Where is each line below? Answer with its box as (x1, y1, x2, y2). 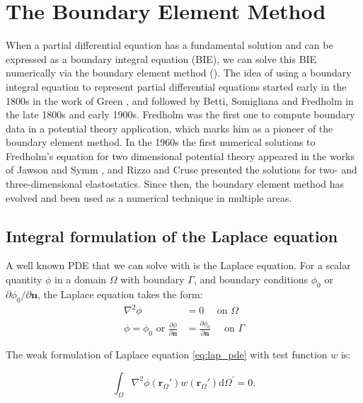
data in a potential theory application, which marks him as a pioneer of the (6, 120, 333, 135)
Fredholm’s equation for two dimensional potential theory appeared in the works (6, 148, 355, 163)
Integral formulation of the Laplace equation (6, 225, 338, 246)
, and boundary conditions (193, 272, 309, 287)
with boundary (120, 272, 185, 287)
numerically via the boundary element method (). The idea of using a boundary (6, 65, 352, 80)
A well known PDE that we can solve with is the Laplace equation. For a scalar (6, 258, 351, 273)
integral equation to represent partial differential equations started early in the (6, 79, 347, 93)
